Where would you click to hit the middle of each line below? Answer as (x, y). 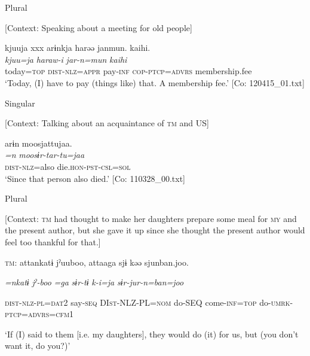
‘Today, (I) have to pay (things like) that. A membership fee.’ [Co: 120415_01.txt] (155, 82)
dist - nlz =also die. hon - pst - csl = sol (68, 166)
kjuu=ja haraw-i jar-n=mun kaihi (66, 59)
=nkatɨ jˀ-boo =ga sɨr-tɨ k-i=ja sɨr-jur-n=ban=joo (94, 282)
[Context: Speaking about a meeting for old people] (99, 27)
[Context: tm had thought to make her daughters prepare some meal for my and (151, 218)
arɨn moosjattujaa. (39, 143)
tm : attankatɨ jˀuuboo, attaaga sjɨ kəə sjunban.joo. (97, 262)
